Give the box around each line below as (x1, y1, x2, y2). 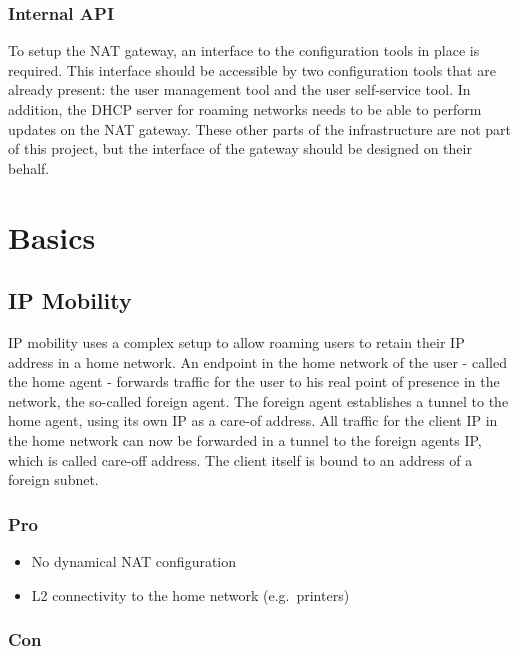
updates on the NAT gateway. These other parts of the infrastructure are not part (8, 118, 512, 139)
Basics (8, 216, 96, 257)
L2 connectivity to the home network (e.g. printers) (31, 584, 350, 605)
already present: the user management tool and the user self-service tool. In (8, 79, 471, 100)
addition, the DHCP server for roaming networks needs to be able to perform (8, 99, 482, 119)
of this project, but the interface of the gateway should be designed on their (8, 138, 472, 159)
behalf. (8, 157, 50, 178)
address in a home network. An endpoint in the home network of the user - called (8, 351, 507, 372)
